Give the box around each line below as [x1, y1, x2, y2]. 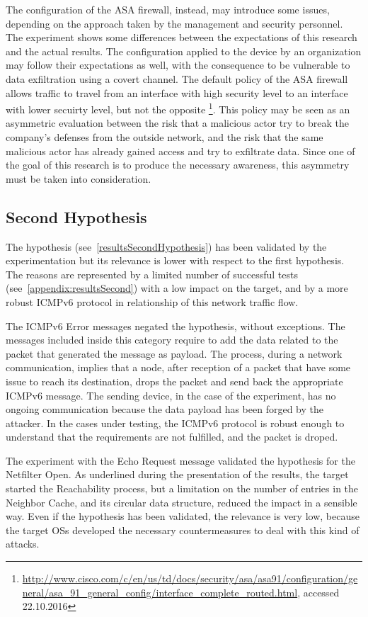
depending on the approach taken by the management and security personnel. [6, 16, 343, 30]
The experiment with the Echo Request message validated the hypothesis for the [6, 453, 355, 468]
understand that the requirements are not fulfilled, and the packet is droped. [6, 429, 338, 444]
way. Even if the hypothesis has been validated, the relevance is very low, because [6, 509, 360, 523]
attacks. [6, 536, 40, 551]
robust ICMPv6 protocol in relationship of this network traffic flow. [6, 294, 299, 309]
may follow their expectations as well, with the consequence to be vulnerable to [6, 57, 350, 72]
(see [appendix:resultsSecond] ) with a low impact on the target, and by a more [6, 281, 348, 295]
